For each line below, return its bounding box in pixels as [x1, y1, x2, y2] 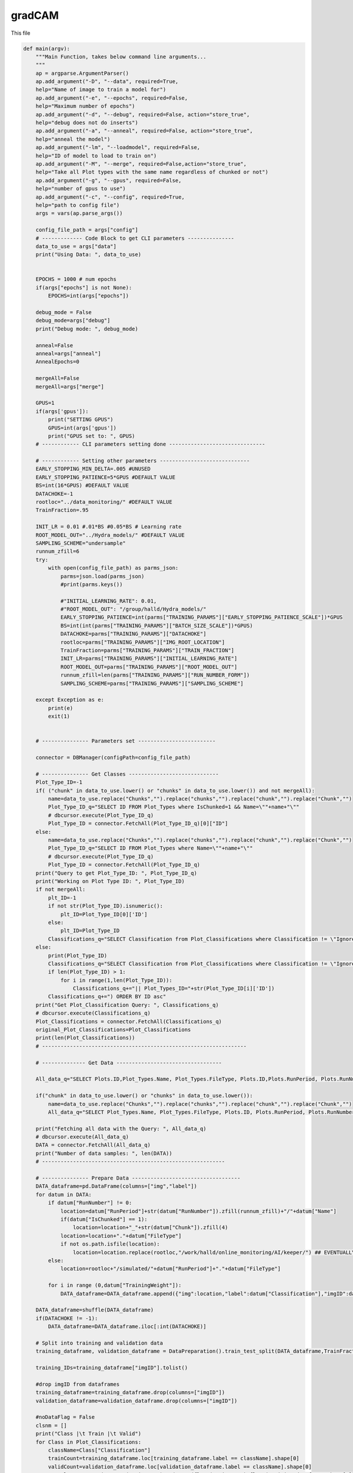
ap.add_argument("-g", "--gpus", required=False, [35, 177, 182, 184]
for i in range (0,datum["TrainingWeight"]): [48, 1282, 182, 1289]
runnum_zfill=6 [35, 548, 79, 555]
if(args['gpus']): [35, 408, 89, 415]
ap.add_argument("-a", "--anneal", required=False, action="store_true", [35, 127, 253, 134]
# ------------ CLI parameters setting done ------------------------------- [35, 441, 266, 448]
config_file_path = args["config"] [35, 227, 138, 233]
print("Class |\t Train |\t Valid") [35, 1431, 141, 1437]
